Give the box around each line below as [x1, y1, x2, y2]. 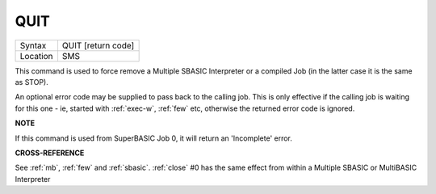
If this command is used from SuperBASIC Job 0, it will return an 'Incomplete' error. [15, 133, 292, 143]
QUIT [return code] [61, 40, 135, 51]
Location [19, 50, 53, 61]
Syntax [19, 40, 47, 51]
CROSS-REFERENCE [15, 148, 85, 158]
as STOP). [15, 77, 48, 86]
